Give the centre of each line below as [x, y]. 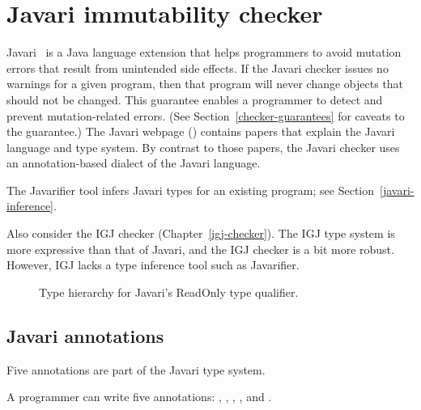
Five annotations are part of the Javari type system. [136, 369]
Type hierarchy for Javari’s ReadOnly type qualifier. [169, 292]
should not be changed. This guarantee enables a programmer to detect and [195, 99]
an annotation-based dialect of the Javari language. [134, 163]
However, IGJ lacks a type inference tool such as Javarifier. [153, 265]
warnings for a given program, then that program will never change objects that [205, 84]
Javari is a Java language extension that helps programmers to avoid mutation [204, 52]
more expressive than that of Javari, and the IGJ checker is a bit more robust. [200, 249]
